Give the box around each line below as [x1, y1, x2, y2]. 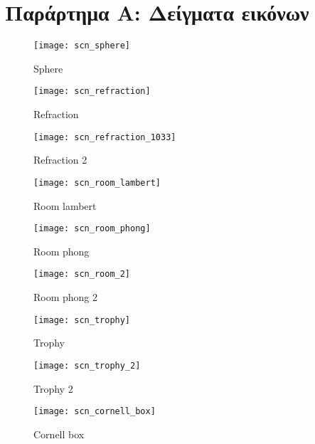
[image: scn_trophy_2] [33, 360, 141, 371]
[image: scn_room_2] [33, 269, 131, 280]
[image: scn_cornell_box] [33, 406, 156, 417]
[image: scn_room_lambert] [33, 177, 161, 188]
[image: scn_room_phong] [33, 223, 151, 234]
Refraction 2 [33, 152, 87, 167]
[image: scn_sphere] [33, 41, 131, 51]
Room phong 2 [33, 290, 98, 305]
